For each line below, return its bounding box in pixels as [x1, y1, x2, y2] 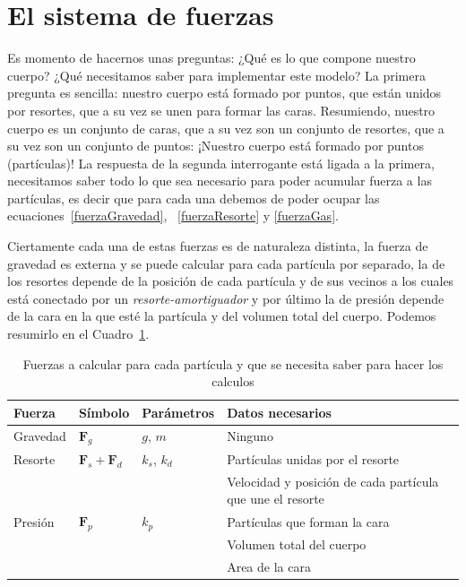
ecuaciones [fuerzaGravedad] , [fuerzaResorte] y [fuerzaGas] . [7, 206, 339, 225]
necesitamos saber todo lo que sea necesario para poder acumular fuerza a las [7, 171, 432, 190]
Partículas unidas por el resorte [227, 449, 400, 468]
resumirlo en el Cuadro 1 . [7, 324, 150, 343]
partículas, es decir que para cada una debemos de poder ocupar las [7, 188, 380, 207]
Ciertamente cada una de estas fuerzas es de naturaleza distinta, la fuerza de [7, 237, 428, 255]
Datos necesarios [227, 402, 332, 421]
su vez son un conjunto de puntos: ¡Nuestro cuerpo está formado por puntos [7, 136, 424, 155]
